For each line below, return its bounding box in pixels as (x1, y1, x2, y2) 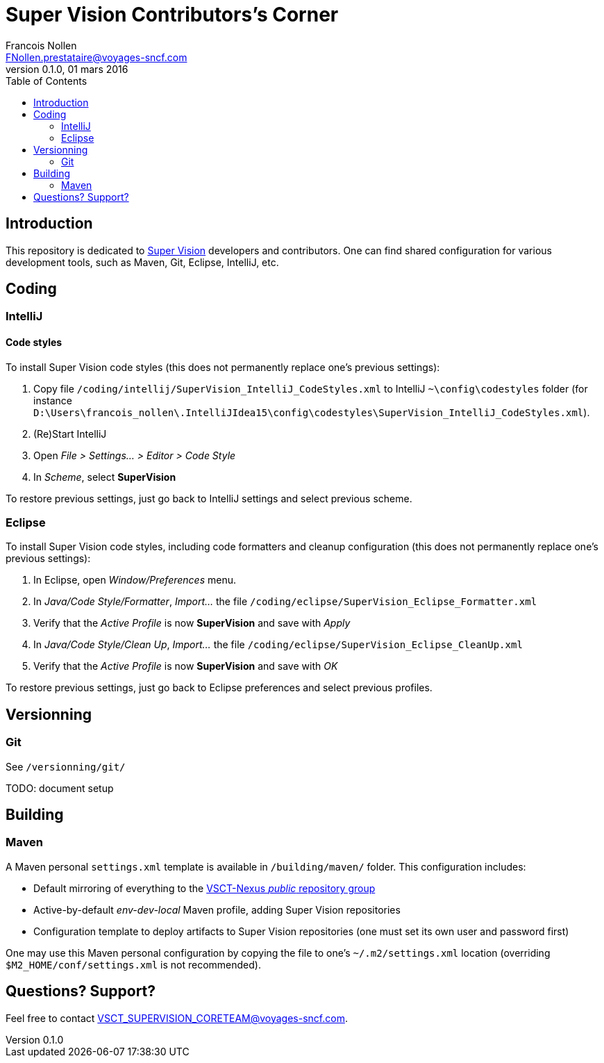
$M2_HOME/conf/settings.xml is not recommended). (6, 958, 261, 971)
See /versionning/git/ (6, 760, 126, 773)
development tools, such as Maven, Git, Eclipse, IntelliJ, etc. (6, 256, 279, 268)
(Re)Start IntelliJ (33, 427, 107, 440)
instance (33, 394, 72, 406)
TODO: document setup (6, 782, 114, 794)
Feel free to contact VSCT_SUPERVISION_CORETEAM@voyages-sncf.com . (6, 1012, 348, 1024)
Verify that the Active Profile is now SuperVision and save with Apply (33, 617, 351, 629)
